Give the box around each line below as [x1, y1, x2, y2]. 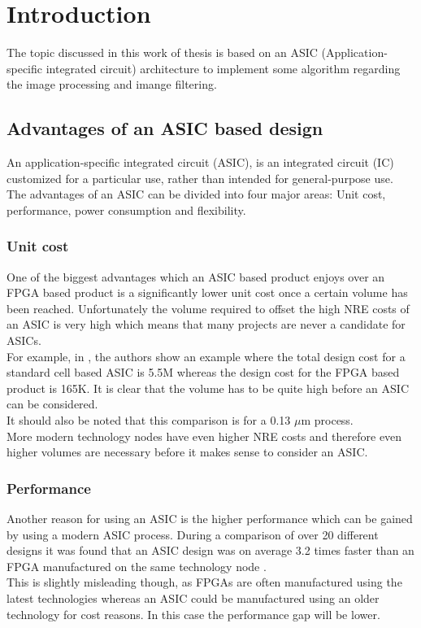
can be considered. [7, 395, 98, 412]
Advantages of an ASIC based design [7, 116, 323, 141]
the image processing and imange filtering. [7, 76, 217, 93]
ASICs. [7, 332, 41, 349]
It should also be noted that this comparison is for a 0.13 [7, 412, 291, 429]
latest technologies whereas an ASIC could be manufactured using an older [7, 590, 380, 607]
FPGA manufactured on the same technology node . [7, 557, 267, 574]
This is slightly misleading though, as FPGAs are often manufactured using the [7, 573, 402, 591]
